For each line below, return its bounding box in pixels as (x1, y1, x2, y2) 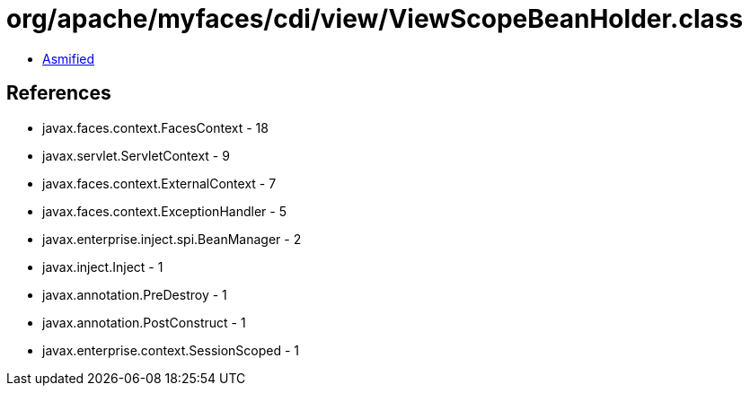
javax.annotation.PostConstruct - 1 (42, 314, 246, 330)
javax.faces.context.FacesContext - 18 (42, 119, 269, 135)
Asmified (42, 50, 95, 66)
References (6, 82, 111, 105)
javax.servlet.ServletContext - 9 (42, 147, 230, 163)
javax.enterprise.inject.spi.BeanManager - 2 (42, 231, 302, 247)
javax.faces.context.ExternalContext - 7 (42, 175, 277, 191)
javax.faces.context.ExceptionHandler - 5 (42, 203, 287, 219)
